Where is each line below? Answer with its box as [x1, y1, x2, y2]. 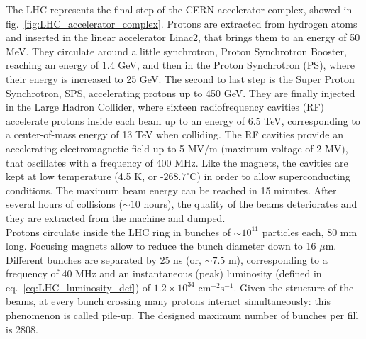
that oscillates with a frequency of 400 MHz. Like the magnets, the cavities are [6, 155, 348, 169]
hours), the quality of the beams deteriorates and [143, 196, 357, 211]
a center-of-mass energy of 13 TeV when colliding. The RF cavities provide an [6, 127, 343, 142]
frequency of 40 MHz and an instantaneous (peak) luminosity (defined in [6, 266, 322, 281]
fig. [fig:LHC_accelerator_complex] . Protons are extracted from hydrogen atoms [6, 16, 357, 30]
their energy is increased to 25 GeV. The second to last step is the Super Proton [6, 71, 355, 86]
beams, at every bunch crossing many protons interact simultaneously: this [6, 294, 331, 309]
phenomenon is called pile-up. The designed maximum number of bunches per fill [6, 308, 359, 323]
